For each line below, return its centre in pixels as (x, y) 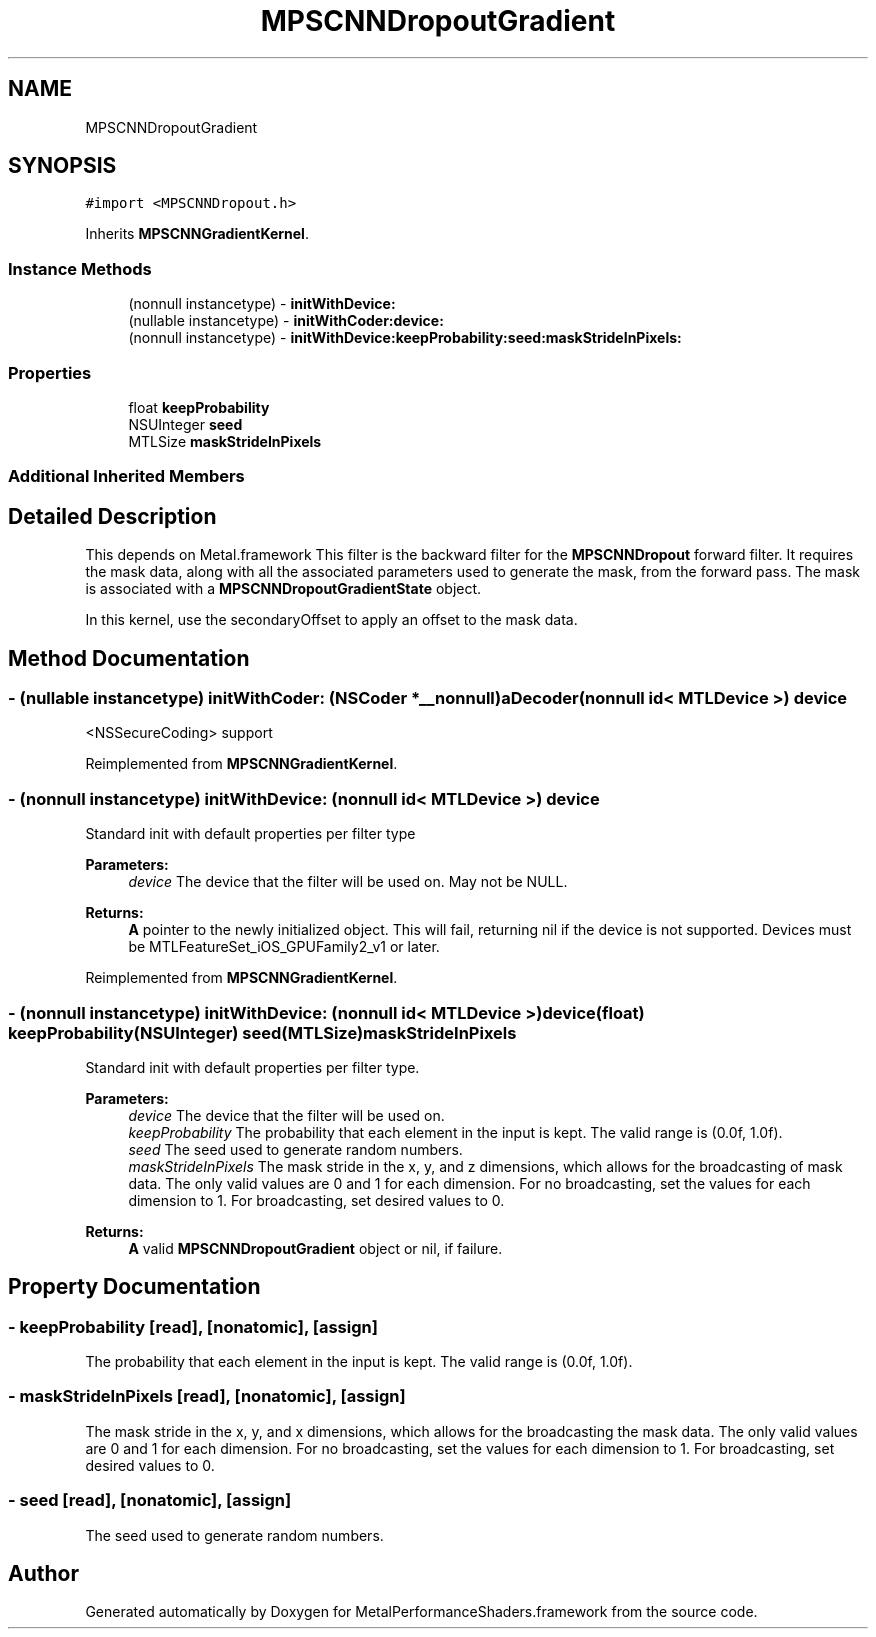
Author (43, 1574)
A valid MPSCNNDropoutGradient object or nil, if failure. (315, 1248)
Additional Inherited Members (126, 476)
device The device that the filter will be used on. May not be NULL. (348, 882)
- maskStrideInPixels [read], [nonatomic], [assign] (207, 1396)
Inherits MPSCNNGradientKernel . (197, 234)
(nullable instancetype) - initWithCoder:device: (286, 321)
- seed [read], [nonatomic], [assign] (150, 1500)
